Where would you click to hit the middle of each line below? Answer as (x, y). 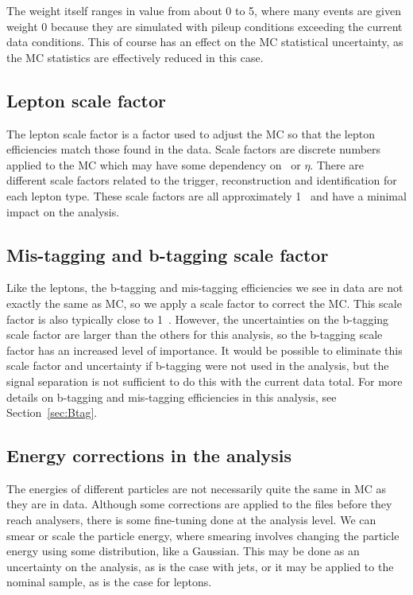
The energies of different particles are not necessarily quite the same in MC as (197, 488)
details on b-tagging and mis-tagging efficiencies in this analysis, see (172, 397)
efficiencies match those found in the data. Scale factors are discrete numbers (194, 149)
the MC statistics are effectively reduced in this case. (135, 57)
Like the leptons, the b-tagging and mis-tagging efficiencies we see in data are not (205, 288)
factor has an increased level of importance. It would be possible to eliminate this (205, 350)
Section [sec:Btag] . (52, 412)
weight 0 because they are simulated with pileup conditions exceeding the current (205, 26)
